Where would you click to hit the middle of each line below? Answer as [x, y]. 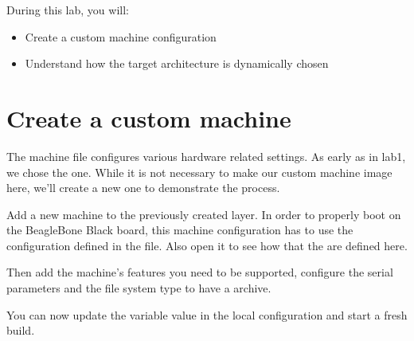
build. [21, 330]
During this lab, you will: [68, 10]
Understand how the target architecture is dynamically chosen [177, 63]
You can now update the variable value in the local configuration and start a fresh [207, 314]
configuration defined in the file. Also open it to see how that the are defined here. [207, 245]
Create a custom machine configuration [121, 36]
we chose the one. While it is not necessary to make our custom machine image [199, 172]
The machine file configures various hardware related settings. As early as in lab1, [206, 156]
